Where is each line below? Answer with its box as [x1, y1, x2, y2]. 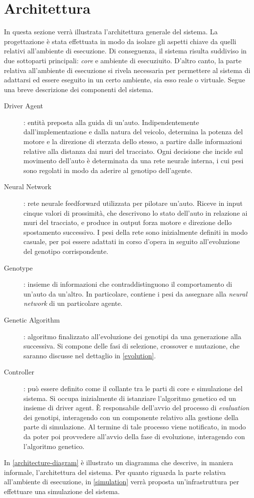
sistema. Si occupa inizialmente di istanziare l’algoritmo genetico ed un [23, 393, 236, 403]
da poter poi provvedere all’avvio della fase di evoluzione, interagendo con [23, 431, 245, 441]
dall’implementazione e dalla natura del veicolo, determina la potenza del [23, 126, 243, 137]
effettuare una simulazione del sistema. [4, 486, 120, 496]
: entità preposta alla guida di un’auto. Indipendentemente [23, 117, 199, 127]
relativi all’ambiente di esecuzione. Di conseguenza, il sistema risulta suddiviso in [4, 46, 247, 56]
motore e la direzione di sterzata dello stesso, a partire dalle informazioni [23, 136, 242, 147]
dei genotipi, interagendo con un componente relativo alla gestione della [23, 412, 239, 422]
